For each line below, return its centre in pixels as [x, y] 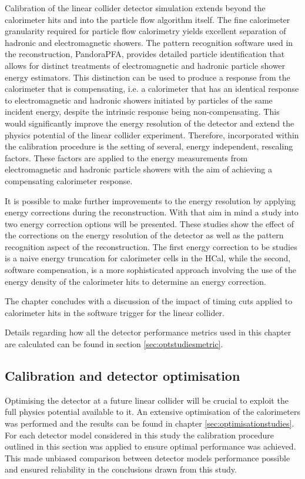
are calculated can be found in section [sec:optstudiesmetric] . [114, 344]
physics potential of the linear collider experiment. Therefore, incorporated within [152, 134]
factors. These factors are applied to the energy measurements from [126, 157]
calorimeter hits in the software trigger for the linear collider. [115, 312]
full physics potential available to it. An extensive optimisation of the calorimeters [152, 412]
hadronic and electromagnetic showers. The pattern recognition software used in [149, 42]
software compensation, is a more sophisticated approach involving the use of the [151, 270]
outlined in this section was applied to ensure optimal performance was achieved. [150, 446]
